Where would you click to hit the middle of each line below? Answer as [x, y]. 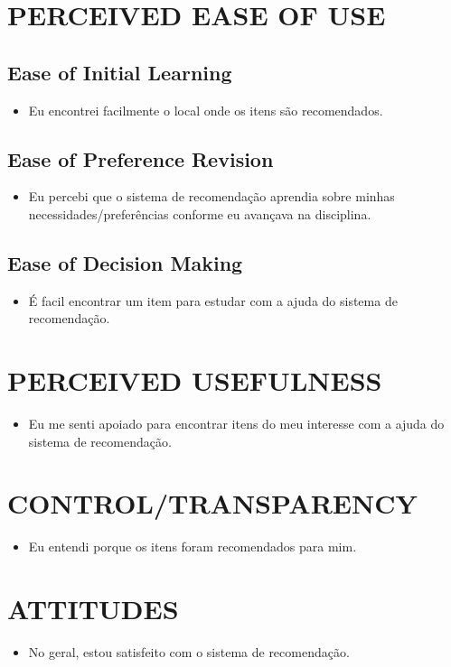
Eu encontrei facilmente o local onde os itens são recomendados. [206, 110]
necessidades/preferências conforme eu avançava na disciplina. [200, 213]
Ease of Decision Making [125, 262]
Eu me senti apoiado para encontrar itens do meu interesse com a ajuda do [236, 424]
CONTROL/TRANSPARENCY [212, 503]
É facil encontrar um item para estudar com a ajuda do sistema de [213, 300]
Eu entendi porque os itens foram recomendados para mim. [193, 547]
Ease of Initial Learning [120, 72]
